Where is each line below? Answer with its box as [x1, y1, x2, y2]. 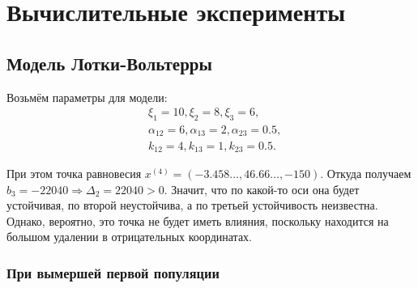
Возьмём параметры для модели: [6, 88, 168, 105]
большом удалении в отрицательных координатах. [6, 228, 252, 245]
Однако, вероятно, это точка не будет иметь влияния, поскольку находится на [6, 212, 389, 229]
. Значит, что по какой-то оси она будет [164, 180, 360, 197]
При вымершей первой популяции [6, 262, 220, 282]
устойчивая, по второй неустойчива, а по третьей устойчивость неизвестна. [6, 197, 378, 214]
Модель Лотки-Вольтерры [6, 50, 212, 75]
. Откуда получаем [320, 164, 412, 181]
